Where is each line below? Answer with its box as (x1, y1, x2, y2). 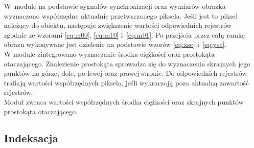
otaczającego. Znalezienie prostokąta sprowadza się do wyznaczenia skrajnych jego (4, 58, 251, 68)
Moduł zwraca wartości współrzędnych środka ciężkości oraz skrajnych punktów (4, 96, 244, 106)
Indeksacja (4, 130, 58, 145)
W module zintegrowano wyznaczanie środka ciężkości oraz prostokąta (4, 48, 215, 59)
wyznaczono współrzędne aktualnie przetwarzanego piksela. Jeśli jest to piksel (4, 10, 237, 21)
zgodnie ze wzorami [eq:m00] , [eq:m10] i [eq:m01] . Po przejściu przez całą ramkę (4, 29, 245, 40)
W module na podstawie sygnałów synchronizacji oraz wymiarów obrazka (4, 1, 226, 11)
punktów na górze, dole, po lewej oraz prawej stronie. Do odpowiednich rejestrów (4, 68, 247, 78)
